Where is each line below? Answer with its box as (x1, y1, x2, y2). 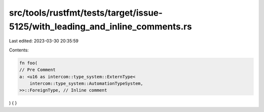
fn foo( (19, 60, 38, 66)
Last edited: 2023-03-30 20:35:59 (9, 38, 79, 44)
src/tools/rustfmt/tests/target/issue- (9, 7, 163, 18)
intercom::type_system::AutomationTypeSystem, (29, 81, 144, 86)
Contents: (9, 47, 29, 53)
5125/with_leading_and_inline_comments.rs (9, 21, 192, 32)
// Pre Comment (19, 67, 56, 73)
